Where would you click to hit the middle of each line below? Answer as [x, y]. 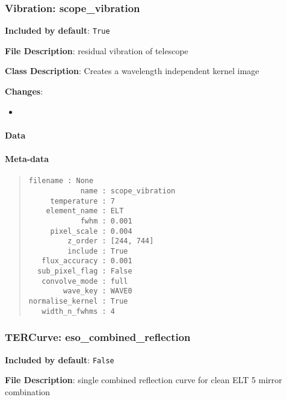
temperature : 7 [82, 201]
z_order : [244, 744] [111, 241]
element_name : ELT [85, 211]
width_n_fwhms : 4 [78, 311]
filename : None [61, 181]
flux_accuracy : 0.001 [87, 261]
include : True [98, 251]
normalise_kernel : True [78, 302]
